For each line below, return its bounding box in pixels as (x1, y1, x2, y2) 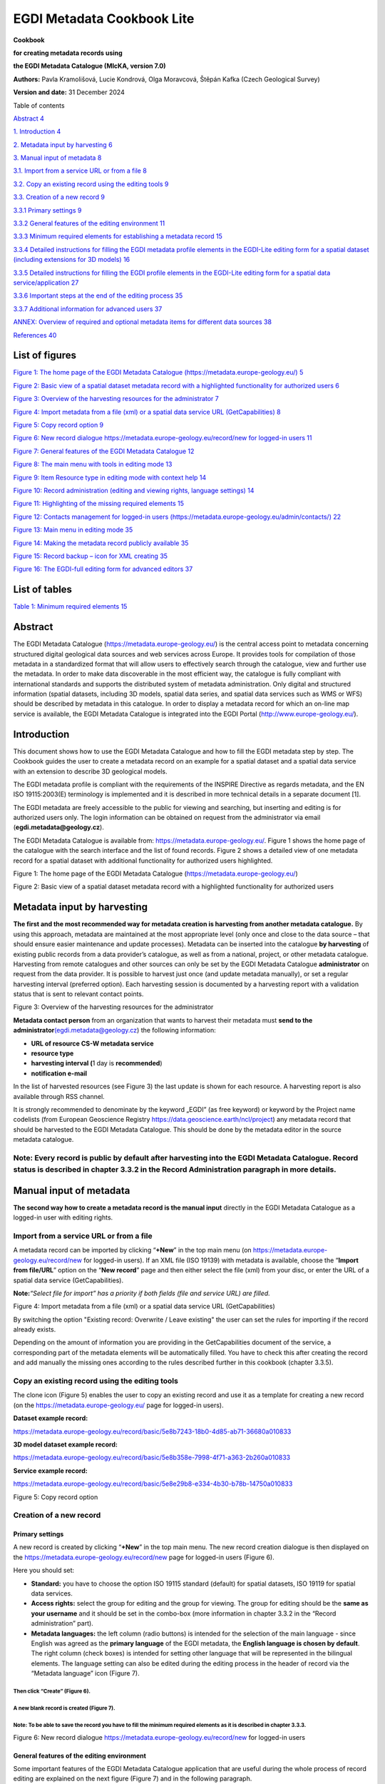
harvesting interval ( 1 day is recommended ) (31, 1059, 163, 1068)
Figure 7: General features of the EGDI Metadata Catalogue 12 (13, 447, 195, 455)
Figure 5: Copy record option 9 (13, 421, 104, 429)
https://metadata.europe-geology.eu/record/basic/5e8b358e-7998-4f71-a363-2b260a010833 (13, 1453, 291, 1462)
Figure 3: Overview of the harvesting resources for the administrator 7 (13, 395, 219, 403)
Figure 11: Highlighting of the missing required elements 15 (13, 500, 185, 508)
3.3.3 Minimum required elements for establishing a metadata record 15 (13, 232, 222, 240)
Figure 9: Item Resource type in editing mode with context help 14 (13, 473, 207, 482)
